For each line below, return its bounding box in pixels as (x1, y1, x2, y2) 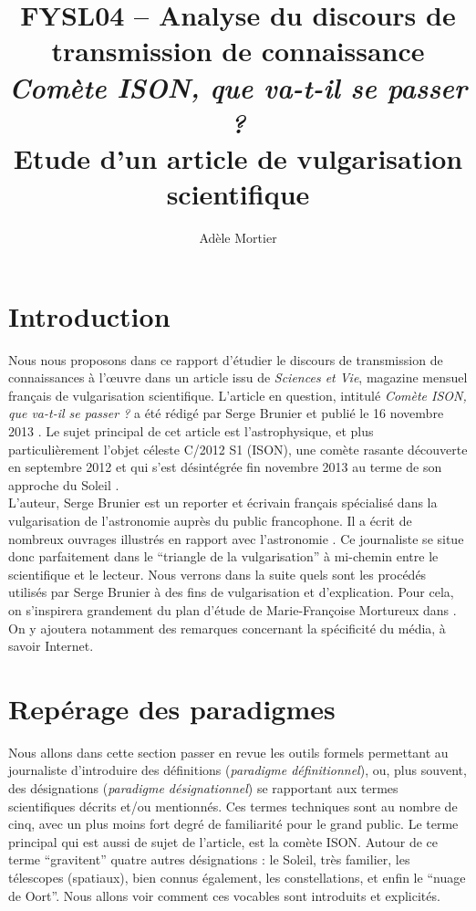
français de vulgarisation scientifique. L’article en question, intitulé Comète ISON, (8, 385, 467, 404)
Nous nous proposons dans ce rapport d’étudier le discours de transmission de (8, 350, 443, 369)
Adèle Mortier (199, 228, 277, 247)
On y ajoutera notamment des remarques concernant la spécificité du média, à (8, 618, 446, 637)
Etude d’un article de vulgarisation (13, 139, 463, 176)
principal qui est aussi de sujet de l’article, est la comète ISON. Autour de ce (8, 832, 439, 851)
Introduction (8, 297, 171, 334)
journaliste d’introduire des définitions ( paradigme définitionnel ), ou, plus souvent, (8, 760, 467, 780)
